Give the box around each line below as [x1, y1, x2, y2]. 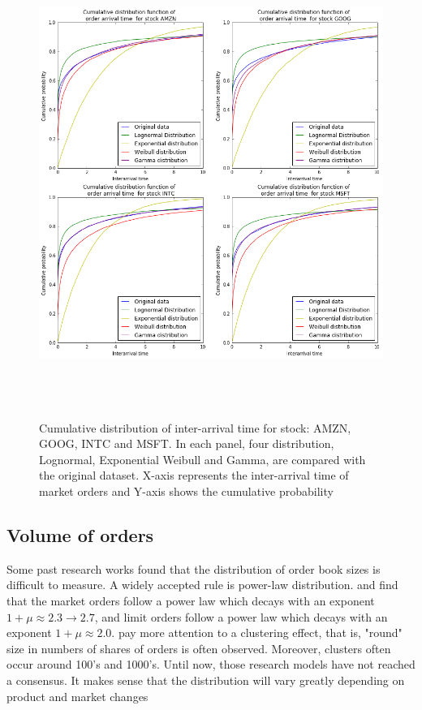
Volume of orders [6, 522, 154, 547]
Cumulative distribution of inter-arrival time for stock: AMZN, [39, 419, 351, 436]
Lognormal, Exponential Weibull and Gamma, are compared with [39, 450, 366, 467]
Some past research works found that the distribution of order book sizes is [6, 560, 381, 577]
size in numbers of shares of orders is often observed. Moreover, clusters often [6, 639, 391, 656]
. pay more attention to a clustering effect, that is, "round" [111, 624, 403, 641]
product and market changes [6, 687, 149, 704]
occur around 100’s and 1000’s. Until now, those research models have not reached [6, 656, 416, 673]
